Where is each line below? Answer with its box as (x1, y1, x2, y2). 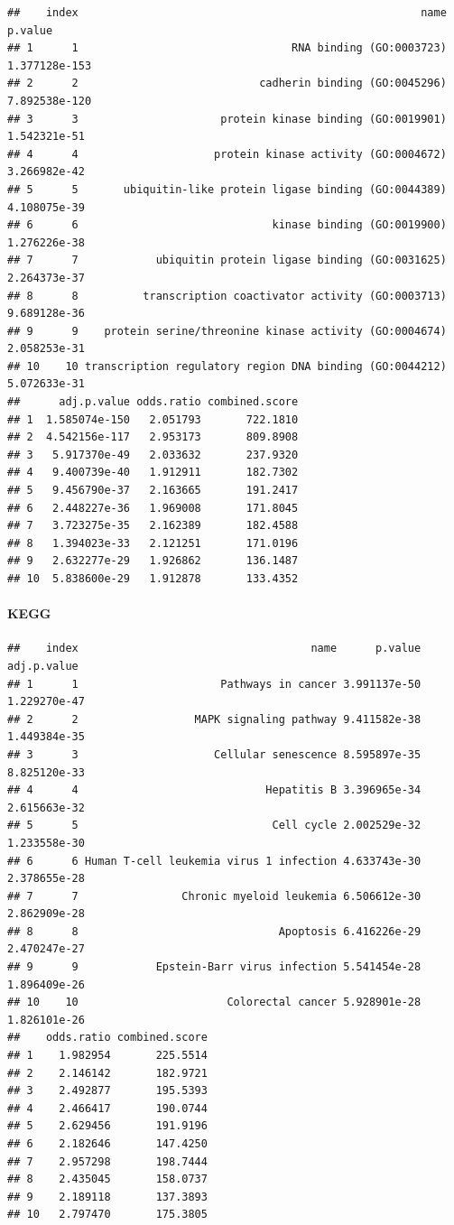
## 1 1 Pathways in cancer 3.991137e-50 (7, 677, 422, 691)
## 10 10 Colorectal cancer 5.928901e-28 (7, 996, 422, 1009)
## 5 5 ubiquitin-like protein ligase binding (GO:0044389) (7, 182, 447, 196)
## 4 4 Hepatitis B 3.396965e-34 (7, 784, 422, 797)
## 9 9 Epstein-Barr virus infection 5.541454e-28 (7, 961, 422, 974)
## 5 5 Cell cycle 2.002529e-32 (7, 819, 422, 832)
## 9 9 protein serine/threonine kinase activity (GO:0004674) (7, 324, 447, 338)
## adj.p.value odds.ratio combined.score (7, 395, 299, 409)
